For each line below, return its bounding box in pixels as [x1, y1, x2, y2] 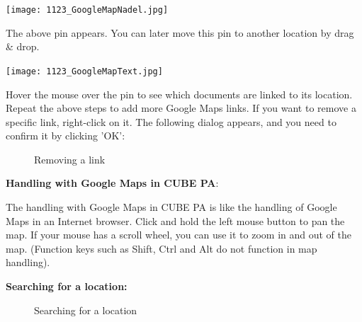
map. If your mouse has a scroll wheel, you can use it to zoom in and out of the [6, 227, 352, 242]
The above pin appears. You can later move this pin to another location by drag [6, 25, 354, 40]
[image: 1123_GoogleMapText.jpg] [6, 66, 163, 76]
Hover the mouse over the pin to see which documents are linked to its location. [6, 86, 353, 101]
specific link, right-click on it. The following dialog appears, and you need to [6, 114, 336, 129]
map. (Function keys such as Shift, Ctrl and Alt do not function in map [6, 241, 317, 255]
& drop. [6, 39, 40, 54]
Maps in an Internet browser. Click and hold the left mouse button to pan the [6, 213, 345, 228]
